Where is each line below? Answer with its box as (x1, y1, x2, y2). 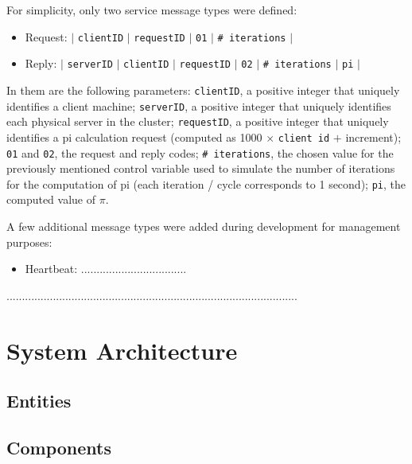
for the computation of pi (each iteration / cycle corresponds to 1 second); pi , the (6, 175, 406, 192)
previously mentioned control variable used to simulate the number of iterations (6, 160, 395, 177)
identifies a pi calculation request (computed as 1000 (6, 128, 262, 145)
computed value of (6, 191, 95, 208)
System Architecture (6, 333, 238, 366)
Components (6, 435, 111, 459)
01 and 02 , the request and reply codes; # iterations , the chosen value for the (6, 144, 394, 161)
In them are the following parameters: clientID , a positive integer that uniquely (6, 81, 400, 98)
